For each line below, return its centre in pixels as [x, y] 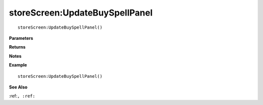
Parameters [21, 38]
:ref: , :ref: [22, 96]
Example [18, 65]
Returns [17, 47]
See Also [18, 87]
